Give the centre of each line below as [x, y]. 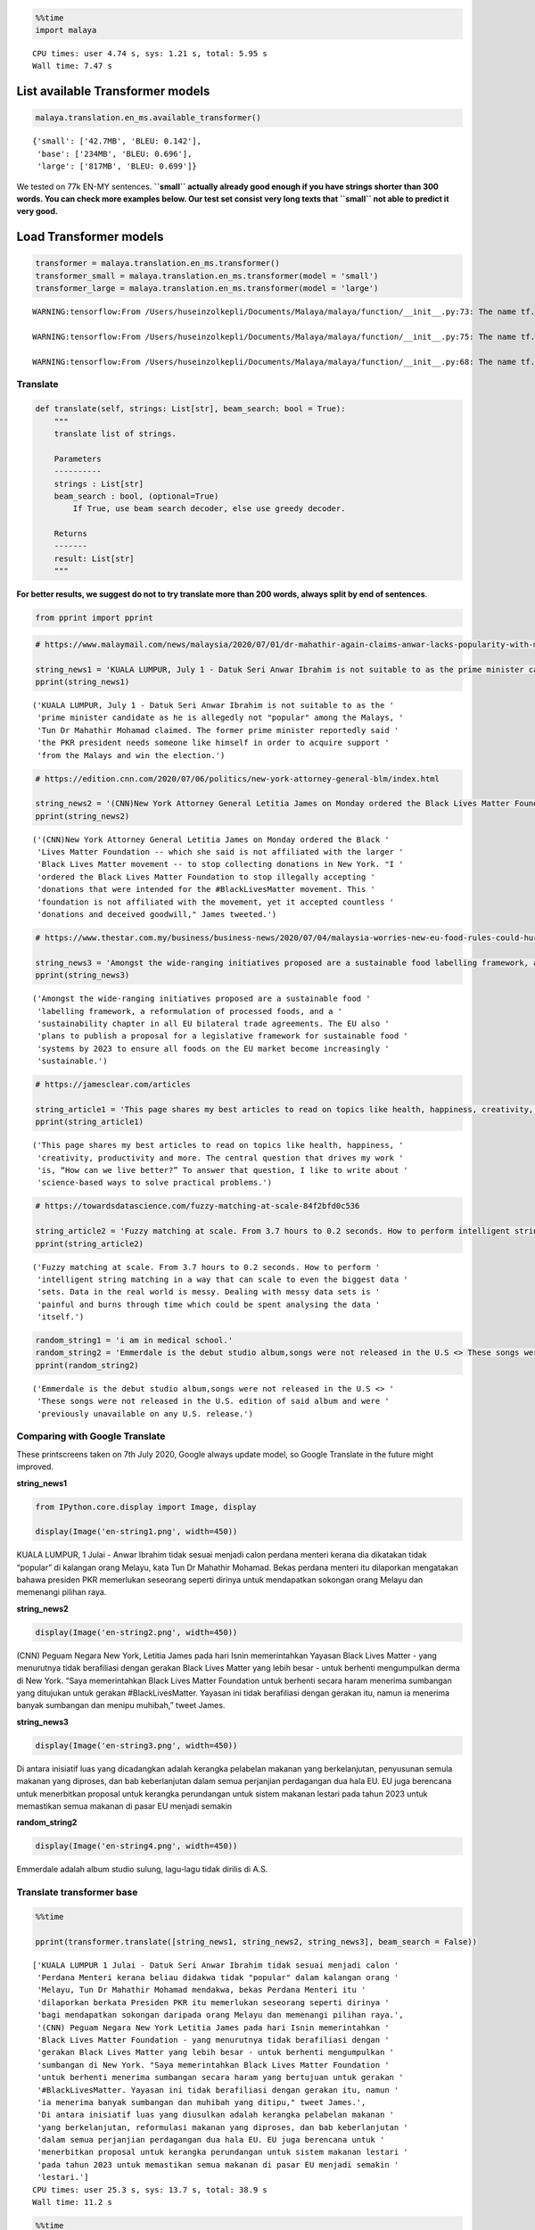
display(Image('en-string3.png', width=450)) [136, 1745]
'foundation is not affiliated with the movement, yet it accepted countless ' [216, 902]
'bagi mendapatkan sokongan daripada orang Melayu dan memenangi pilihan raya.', [220, 2015]
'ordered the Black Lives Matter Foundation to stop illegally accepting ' [206, 877]
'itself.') [61, 1317]
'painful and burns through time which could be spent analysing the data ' [209, 1304]
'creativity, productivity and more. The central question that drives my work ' [220, 1158]
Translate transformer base [77, 1893]
